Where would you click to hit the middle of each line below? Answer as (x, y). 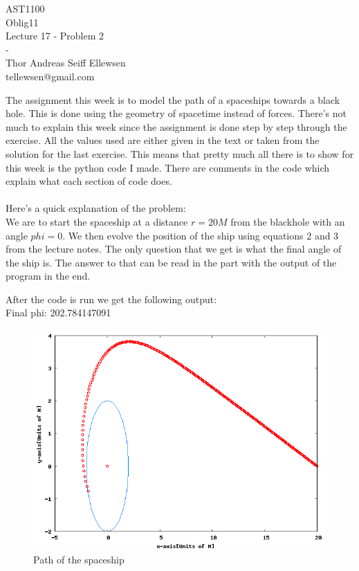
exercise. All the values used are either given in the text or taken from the (163, 140)
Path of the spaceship (79, 559)
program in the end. (48, 276)
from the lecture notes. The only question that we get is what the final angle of (174, 249)
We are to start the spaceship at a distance (97, 221)
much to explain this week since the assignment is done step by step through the (176, 126)
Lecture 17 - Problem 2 (55, 36)
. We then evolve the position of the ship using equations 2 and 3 (201, 235)
